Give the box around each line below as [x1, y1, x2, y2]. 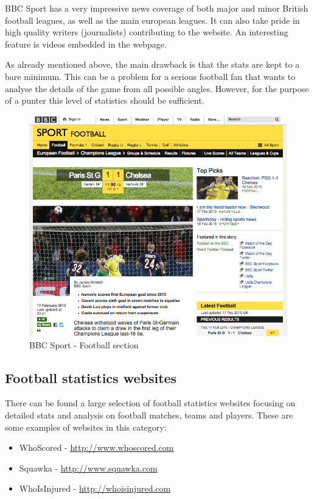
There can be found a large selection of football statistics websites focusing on [5, 397, 296, 409]
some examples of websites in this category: [5, 420, 167, 433]
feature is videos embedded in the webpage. [5, 37, 167, 50]
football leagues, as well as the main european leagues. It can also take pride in [5, 13, 300, 26]
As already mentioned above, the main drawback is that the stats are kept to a [5, 58, 300, 71]
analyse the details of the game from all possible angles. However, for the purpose [5, 82, 309, 95]
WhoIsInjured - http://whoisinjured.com [19, 482, 171, 495]
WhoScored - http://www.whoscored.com [19, 441, 174, 454]
